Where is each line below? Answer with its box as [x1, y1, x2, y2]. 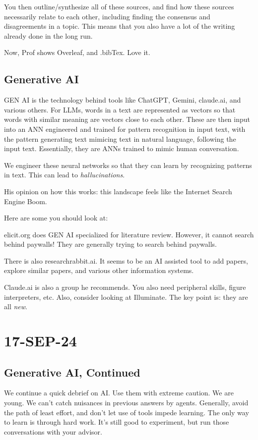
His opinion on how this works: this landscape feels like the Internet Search [4, 186, 232, 196]
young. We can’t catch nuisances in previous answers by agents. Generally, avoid [4, 397, 249, 408]
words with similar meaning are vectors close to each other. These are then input [4, 114, 251, 124]
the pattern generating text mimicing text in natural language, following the [4, 133, 236, 144]
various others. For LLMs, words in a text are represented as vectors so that [4, 104, 236, 114]
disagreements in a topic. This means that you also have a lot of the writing [4, 21, 235, 31]
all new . [4, 301, 27, 312]
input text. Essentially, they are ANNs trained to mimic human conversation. [4, 143, 239, 154]
